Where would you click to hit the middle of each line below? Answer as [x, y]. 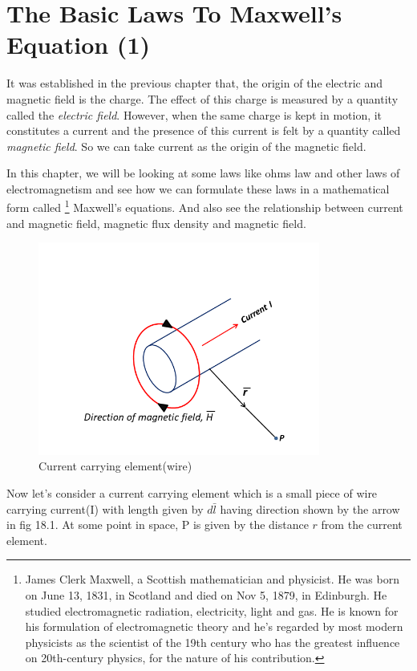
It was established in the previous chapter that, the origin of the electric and [195, 83]
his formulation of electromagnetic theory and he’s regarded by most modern [214, 626]
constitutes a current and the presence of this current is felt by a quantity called [204, 130]
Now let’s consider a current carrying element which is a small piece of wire [192, 493]
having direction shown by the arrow [310, 508]
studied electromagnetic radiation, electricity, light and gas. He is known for [212, 610]
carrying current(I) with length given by [105, 508]
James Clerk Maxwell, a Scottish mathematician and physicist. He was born [212, 579]
